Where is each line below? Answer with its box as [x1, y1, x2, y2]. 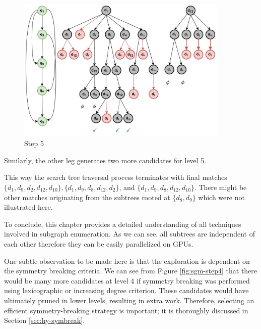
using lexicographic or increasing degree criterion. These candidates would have [4, 285, 249, 296]
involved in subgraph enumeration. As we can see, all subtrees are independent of [4, 228, 255, 239]
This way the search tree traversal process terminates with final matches [4, 172, 227, 182]
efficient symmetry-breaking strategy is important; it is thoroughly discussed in [4, 305, 248, 315]
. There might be [194, 181, 247, 192]
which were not [198, 192, 245, 202]
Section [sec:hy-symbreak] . [4, 315, 85, 325]
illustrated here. [4, 202, 53, 212]
